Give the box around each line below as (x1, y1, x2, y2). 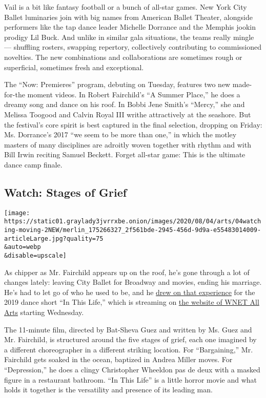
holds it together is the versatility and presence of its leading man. (4, 384, 213, 395)
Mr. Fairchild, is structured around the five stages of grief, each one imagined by (4, 334, 257, 345)
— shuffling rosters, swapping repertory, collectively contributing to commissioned (4, 41, 261, 52)
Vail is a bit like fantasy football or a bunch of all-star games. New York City (4, 2, 247, 12)
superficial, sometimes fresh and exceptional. (4, 61, 144, 72)
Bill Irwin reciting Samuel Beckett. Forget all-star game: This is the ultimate (4, 149, 245, 160)
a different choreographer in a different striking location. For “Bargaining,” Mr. (4, 344, 253, 354)
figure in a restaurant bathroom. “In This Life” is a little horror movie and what (4, 374, 257, 385)
